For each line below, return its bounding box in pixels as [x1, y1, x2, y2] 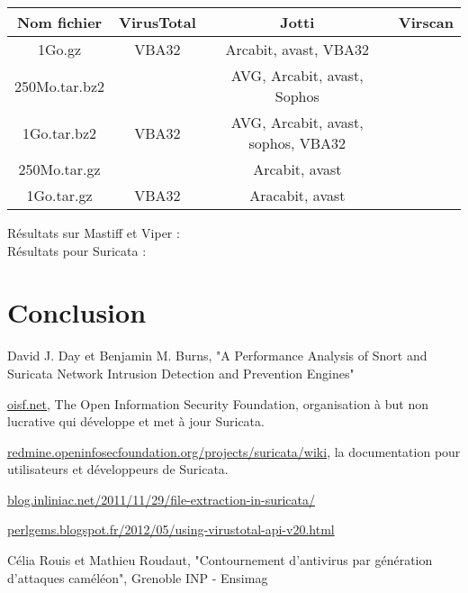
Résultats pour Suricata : [7, 241, 147, 260]
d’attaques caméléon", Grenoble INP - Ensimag [7, 568, 268, 587]
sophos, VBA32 [248, 132, 346, 153]
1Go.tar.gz [26, 185, 93, 205]
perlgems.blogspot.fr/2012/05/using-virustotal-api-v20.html [7, 520, 335, 539]
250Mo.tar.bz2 [14, 75, 105, 96]
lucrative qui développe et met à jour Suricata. [7, 412, 265, 431]
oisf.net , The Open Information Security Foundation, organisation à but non [7, 394, 429, 413]
